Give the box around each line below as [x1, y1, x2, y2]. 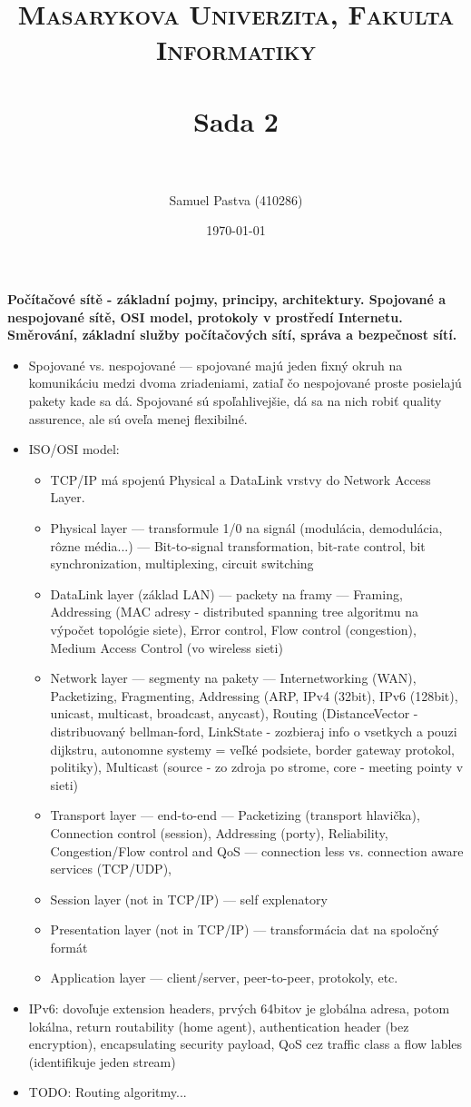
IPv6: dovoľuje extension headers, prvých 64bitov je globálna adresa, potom [28, 999, 450, 1018]
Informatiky [155, 31, 316, 68]
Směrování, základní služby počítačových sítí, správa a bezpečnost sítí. [7, 325, 457, 344]
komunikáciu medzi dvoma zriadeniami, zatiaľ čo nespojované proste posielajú [28, 373, 462, 392]
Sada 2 [193, 102, 279, 139]
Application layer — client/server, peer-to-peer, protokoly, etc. [50, 968, 398, 987]
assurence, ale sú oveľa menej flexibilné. [28, 409, 248, 428]
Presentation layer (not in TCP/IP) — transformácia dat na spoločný [50, 920, 439, 939]
